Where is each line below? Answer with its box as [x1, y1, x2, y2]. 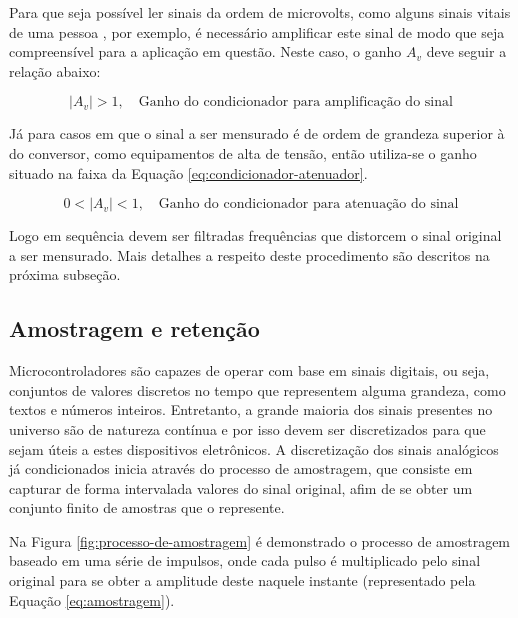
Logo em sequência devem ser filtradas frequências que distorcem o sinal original [9, 225, 502, 246]
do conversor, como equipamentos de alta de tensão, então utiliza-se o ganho [9, 142, 477, 163]
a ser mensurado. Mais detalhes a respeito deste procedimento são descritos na [9, 244, 490, 265]
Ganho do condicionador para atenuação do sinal [158, 197, 459, 212]
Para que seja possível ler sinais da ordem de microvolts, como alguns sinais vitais [9, 2, 511, 22]
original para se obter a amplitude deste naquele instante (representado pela [9, 570, 476, 591]
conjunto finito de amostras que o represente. [9, 497, 285, 518]
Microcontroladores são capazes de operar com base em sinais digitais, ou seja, [9, 360, 490, 381]
